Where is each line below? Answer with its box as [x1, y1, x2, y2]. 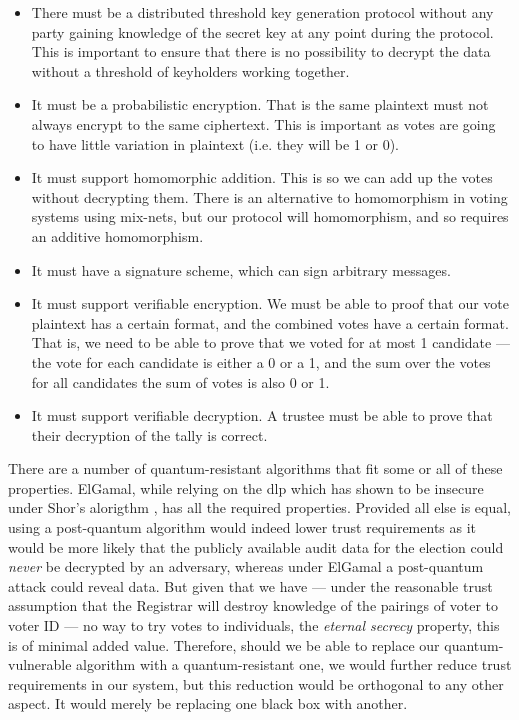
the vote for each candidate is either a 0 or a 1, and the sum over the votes [31, 351, 491, 372]
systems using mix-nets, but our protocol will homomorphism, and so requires [31, 206, 509, 227]
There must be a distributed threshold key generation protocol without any [31, 2, 494, 22]
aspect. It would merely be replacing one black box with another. [8, 693, 408, 714]
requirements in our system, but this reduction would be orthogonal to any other [8, 673, 504, 694]
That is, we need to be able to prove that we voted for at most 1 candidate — [31, 332, 510, 353]
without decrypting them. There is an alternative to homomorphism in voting [31, 186, 508, 207]
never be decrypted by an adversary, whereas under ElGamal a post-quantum [8, 556, 484, 577]
